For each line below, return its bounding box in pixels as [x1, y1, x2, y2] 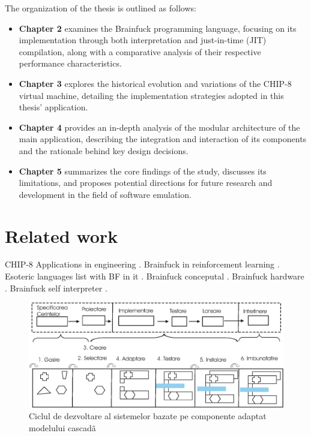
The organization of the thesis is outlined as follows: [5, 2, 196, 14]
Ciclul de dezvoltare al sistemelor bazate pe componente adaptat [29, 410, 267, 422]
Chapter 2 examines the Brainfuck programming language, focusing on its [19, 22, 297, 34]
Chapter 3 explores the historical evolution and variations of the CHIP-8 [19, 77, 292, 89]
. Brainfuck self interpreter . [5, 281, 107, 294]
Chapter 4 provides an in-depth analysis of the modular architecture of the [19, 121, 300, 133]
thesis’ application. [19, 101, 88, 113]
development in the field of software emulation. [19, 188, 192, 200]
